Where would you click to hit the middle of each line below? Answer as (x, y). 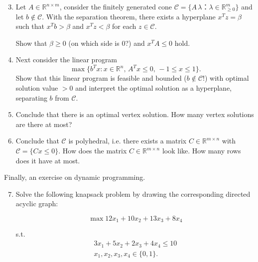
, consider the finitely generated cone (116, 6)
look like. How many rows (201, 151)
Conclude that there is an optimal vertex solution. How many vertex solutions (135, 114)
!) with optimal (226, 78)
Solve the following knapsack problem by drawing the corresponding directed (133, 194)
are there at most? (44, 124)
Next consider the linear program (66, 60)
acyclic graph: (37, 203)
